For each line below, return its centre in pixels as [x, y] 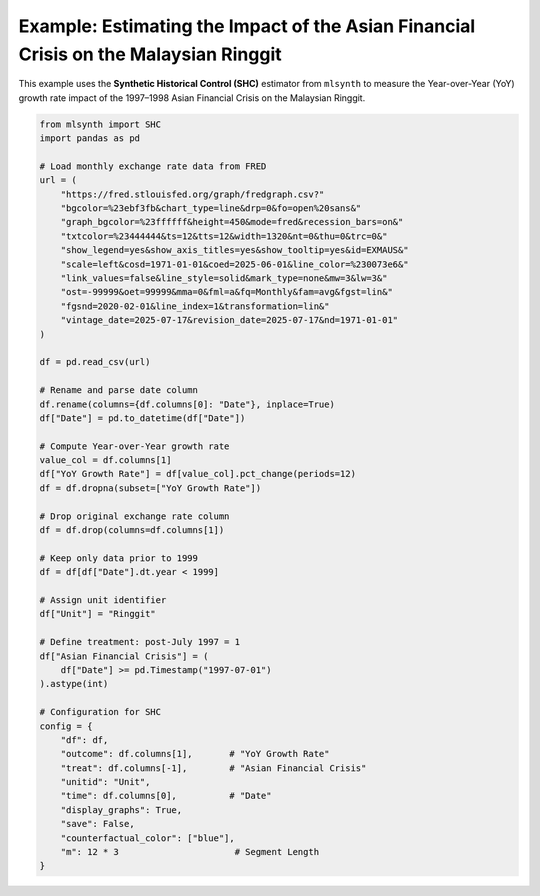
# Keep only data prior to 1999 [119, 558]
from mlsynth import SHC [100, 124]
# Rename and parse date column [119, 390]
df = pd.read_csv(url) [95, 362]
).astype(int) [74, 684]
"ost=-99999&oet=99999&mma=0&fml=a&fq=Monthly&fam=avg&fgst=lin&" [227, 292]
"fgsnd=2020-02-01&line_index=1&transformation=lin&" [195, 306]
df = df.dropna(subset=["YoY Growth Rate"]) [150, 488]
